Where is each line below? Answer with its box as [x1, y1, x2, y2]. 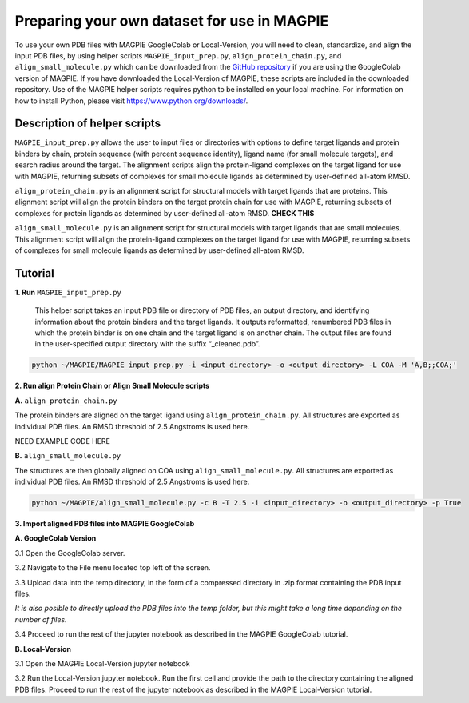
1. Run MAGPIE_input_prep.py [14, 287, 121, 297]
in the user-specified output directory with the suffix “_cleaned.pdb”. [34, 339, 260, 349]
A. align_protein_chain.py [14, 396, 117, 405]
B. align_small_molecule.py [14, 451, 121, 461]
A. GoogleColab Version [14, 533, 97, 543]
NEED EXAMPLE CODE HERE [14, 436, 111, 445]
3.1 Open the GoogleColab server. [14, 548, 125, 557]
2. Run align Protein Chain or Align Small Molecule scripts [14, 381, 210, 391]
